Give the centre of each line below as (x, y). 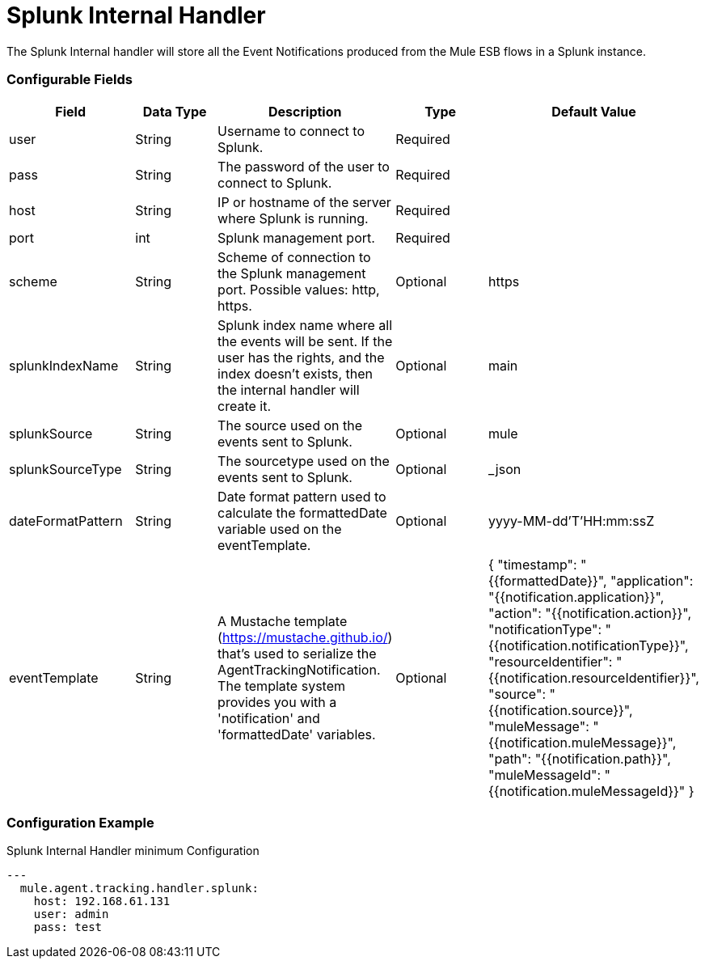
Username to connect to (291, 131)
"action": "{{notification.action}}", (590, 613)
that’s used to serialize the (297, 653)
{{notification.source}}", (560, 710)
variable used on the (280, 529)
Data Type (175, 111)
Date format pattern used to (302, 496)
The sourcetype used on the (304, 461)
